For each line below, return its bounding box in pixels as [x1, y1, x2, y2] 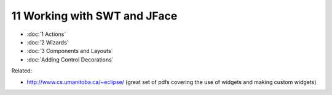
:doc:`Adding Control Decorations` [26, 55, 114, 63]
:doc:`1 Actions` [26, 30, 66, 38]
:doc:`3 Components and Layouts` [26, 47, 113, 55]
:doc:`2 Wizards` [26, 38, 69, 46]
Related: [11, 67, 33, 74]
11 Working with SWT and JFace [11, 9, 178, 23]
